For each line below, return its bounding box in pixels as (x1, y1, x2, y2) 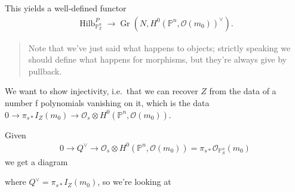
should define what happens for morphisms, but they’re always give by (28, 53, 287, 66)
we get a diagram (5, 155, 68, 168)
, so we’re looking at (97, 175, 171, 188)
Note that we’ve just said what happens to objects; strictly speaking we (28, 41, 291, 54)
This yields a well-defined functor (5, 2, 127, 14)
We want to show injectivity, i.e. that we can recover (5, 85, 198, 97)
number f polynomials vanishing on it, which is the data (5, 97, 210, 109)
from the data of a (209, 85, 276, 97)
